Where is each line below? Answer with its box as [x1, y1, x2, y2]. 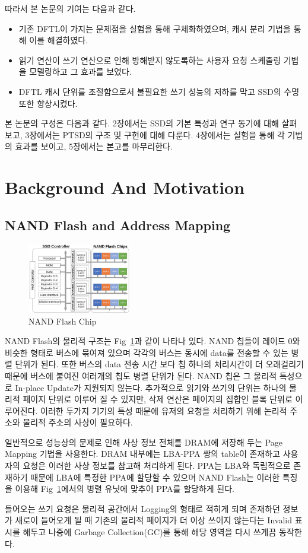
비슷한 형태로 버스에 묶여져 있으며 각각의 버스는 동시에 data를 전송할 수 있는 [5, 346, 288, 358]
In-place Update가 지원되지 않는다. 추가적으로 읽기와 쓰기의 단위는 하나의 [15, 381, 287, 393]
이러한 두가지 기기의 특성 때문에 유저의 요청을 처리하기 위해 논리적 [40, 404, 287, 417]
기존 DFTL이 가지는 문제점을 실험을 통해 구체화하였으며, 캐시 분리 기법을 [18, 22, 291, 34]
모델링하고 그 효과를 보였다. [29, 65, 132, 78]
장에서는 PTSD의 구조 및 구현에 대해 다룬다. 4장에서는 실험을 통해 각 [29, 128, 285, 141]
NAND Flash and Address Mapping [5, 215, 231, 234]
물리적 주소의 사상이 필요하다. [23, 416, 133, 428]
